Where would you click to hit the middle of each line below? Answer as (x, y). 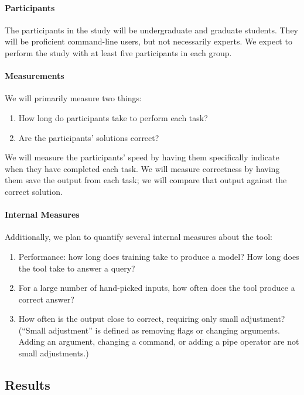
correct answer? (46, 299)
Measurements (35, 76)
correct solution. (34, 191)
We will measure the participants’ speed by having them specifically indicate (142, 157)
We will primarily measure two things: (73, 98)
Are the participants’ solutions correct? (89, 137)
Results (28, 385)
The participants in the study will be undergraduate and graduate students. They (152, 30)
